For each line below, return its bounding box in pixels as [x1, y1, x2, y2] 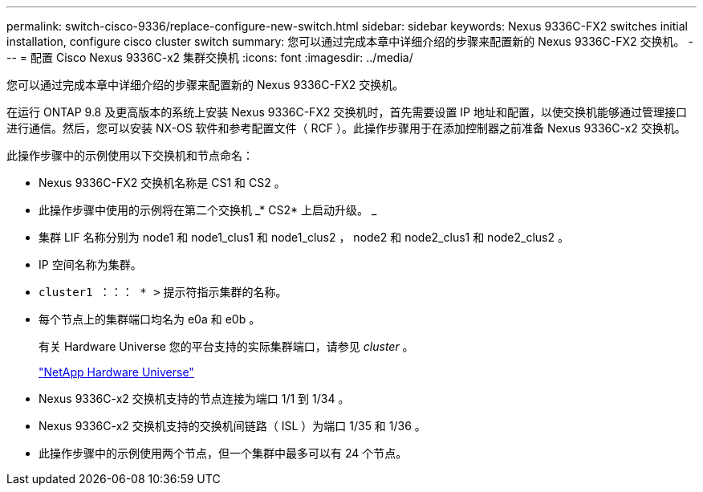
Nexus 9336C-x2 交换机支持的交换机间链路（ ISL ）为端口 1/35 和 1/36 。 [39, 419, 426, 433]
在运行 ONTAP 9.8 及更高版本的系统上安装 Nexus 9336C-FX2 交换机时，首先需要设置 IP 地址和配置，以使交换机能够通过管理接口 [6, 105, 687, 119]
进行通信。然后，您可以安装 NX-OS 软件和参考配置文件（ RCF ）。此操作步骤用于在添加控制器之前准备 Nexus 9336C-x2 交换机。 [6, 121, 686, 135]
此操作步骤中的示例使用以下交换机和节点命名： [6, 148, 254, 162]
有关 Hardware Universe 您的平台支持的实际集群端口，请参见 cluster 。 [39, 340, 414, 353]
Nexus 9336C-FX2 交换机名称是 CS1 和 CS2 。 [39, 176, 286, 189]
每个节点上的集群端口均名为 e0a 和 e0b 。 [39, 312, 261, 326]
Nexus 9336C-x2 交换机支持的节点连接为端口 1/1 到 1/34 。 [39, 392, 350, 405]
